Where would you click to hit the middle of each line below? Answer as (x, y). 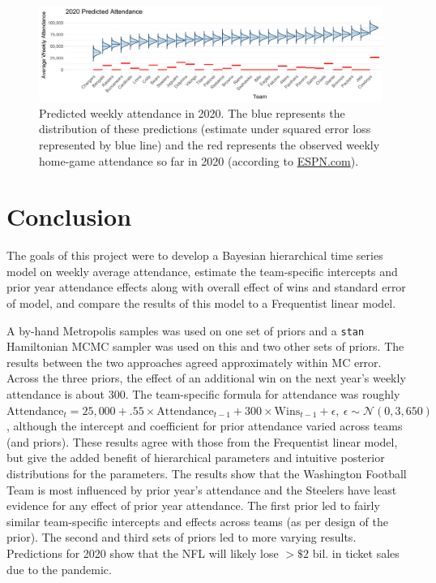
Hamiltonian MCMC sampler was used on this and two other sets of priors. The (205, 346)
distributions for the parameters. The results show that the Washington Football (207, 474)
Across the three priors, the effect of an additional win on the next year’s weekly (206, 378)
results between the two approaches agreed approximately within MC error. (194, 362)
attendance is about (56, 394)
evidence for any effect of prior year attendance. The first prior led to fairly (193, 505)
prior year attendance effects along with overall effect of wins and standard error (206, 287)
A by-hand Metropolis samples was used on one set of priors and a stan (186, 330)
